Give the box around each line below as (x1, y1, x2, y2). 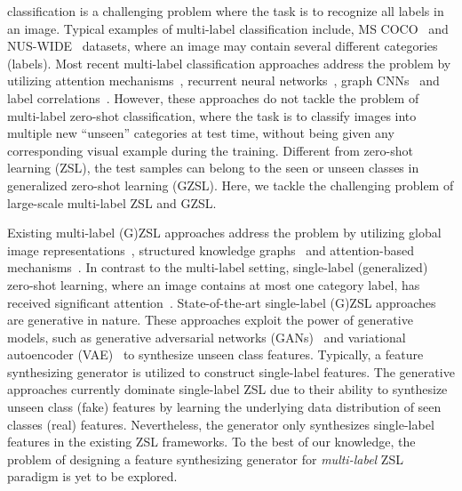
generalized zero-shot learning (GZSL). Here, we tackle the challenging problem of (7, 175, 454, 194)
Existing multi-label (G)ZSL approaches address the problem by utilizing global (7, 223, 442, 242)
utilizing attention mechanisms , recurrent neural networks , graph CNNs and (7, 71, 440, 90)
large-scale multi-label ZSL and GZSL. (7, 193, 217, 212)
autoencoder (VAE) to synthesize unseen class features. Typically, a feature (7, 345, 424, 364)
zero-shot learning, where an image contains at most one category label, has (7, 275, 420, 294)
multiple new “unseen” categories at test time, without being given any (7, 124, 394, 142)
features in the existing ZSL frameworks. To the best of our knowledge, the (7, 432, 416, 451)
